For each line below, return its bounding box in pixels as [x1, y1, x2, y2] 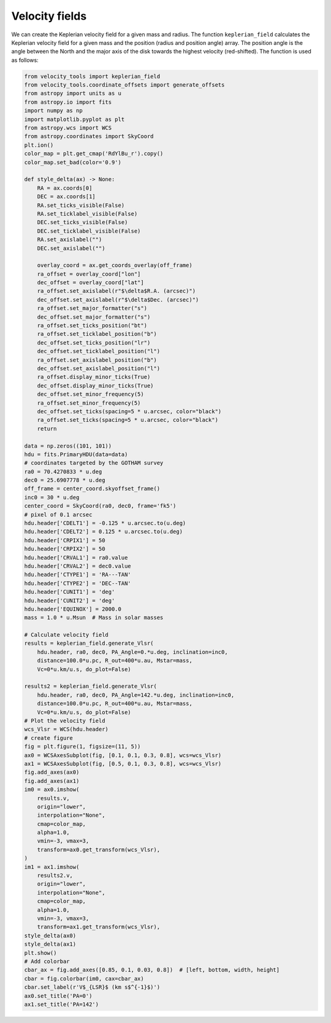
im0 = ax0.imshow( [24, 786, 80, 793]
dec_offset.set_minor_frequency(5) [37, 391, 144, 398]
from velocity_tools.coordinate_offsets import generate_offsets [24, 82, 225, 88]
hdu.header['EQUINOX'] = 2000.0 [24, 605, 122, 612]
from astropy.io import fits [24, 98, 112, 106]
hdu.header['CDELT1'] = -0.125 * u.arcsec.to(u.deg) [24, 519, 186, 527]
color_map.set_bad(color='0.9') [24, 158, 122, 166]
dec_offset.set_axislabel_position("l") [37, 365, 161, 371]
